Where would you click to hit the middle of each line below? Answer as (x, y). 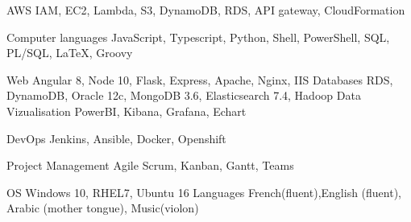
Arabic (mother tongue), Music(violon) (103, 208)
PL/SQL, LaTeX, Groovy (70, 53)
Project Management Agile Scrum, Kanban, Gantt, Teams (150, 165)
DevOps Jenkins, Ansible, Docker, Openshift (116, 138)
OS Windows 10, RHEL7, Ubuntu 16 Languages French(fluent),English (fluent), (204, 192)
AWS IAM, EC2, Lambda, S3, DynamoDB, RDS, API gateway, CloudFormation (206, 10)
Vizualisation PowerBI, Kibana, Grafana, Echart (127, 111)
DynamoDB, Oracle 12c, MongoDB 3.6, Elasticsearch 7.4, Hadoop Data (184, 95)
